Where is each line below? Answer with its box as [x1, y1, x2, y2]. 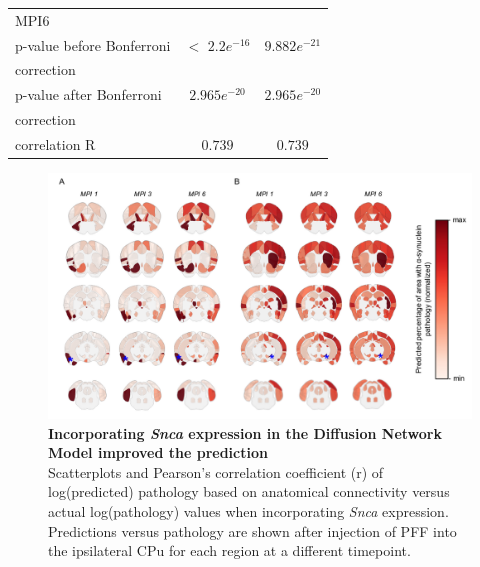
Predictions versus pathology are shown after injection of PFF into [48, 520, 457, 541]
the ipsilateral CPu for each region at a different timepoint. [48, 540, 411, 561]
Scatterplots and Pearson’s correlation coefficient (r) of [48, 461, 384, 482]
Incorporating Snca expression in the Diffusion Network [48, 422, 442, 443]
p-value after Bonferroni [15, 84, 162, 105]
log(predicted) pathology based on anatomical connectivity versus [48, 481, 450, 502]
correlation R [15, 133, 96, 154]
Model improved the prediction [48, 442, 268, 463]
